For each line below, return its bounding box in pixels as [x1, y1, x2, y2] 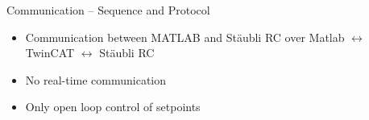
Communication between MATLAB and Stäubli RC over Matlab [25, 28, 345, 45]
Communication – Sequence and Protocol [6, 2, 210, 18]
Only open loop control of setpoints [25, 98, 201, 115]
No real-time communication [25, 71, 167, 88]
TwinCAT [25, 44, 75, 61]
